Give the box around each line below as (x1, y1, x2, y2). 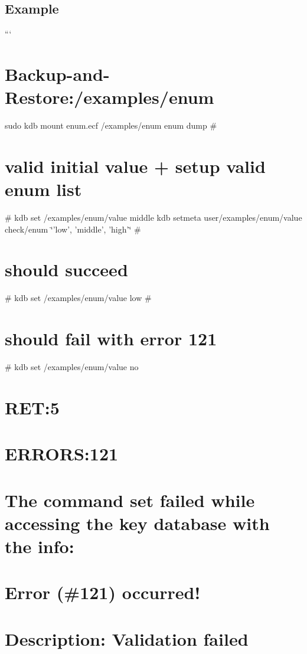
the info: (5, 534, 74, 558)
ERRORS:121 (5, 442, 119, 466)
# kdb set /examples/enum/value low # (5, 292, 152, 304)
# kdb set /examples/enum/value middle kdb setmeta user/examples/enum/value (5, 211, 302, 224)
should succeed (5, 257, 128, 282)
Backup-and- (5, 61, 110, 86)
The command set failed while (5, 488, 255, 512)
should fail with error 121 (5, 326, 217, 351)
